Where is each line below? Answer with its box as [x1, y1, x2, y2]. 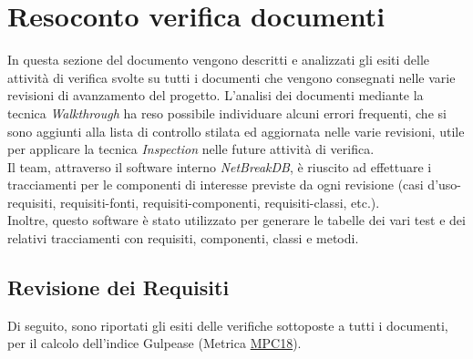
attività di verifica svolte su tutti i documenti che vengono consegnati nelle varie [7, 67, 456, 87]
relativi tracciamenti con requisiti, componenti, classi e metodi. [7, 229, 359, 248]
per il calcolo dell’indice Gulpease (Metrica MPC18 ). [7, 333, 302, 353]
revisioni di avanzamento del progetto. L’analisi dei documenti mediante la [7, 86, 424, 105]
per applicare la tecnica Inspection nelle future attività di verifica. [7, 139, 375, 159]
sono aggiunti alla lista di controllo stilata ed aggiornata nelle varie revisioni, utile [7, 121, 465, 140]
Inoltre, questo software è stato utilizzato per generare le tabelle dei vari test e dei [7, 210, 466, 230]
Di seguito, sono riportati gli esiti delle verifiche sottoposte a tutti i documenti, [7, 315, 448, 334]
